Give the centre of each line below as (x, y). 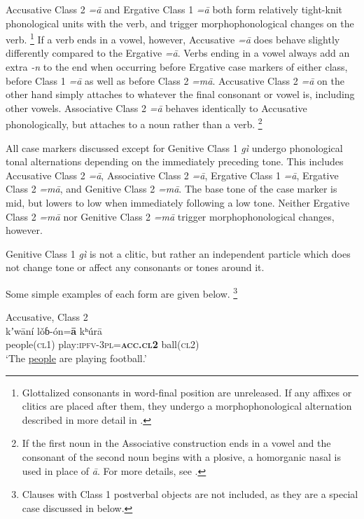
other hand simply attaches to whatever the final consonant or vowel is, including (180, 94)
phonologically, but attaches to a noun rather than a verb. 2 (134, 123)
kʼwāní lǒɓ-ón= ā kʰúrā (54, 330)
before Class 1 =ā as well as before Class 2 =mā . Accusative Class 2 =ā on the (175, 80)
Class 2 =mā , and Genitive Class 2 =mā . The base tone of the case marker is (171, 189)
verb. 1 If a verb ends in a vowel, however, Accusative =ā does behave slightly (173, 38)
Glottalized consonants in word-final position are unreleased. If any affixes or (187, 392)
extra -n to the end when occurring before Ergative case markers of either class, (177, 67)
